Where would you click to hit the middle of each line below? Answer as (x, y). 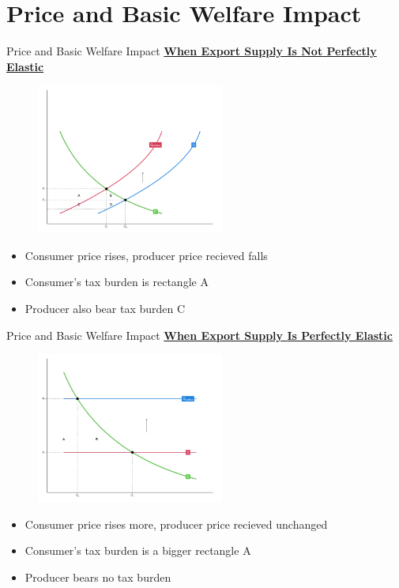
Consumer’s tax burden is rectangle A (117, 282)
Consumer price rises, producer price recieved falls (146, 255)
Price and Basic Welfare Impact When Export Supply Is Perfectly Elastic (199, 335)
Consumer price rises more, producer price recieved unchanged (176, 524)
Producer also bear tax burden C (105, 308)
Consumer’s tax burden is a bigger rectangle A (138, 550)
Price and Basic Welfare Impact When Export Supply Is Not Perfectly (192, 51)
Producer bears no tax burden (98, 577)
